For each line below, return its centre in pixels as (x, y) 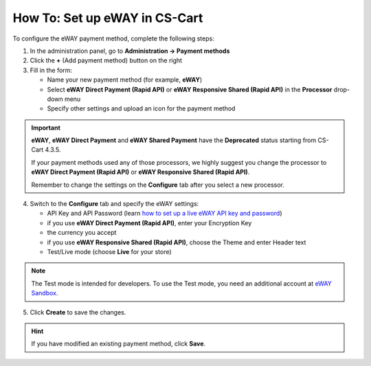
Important (46, 128)
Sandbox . (45, 293)
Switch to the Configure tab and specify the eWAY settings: (114, 204)
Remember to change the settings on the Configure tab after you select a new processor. (158, 185)
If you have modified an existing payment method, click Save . (119, 344)
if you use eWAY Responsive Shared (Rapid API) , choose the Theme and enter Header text (177, 242)
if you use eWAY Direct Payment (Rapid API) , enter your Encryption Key (149, 222)
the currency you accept (82, 233)
